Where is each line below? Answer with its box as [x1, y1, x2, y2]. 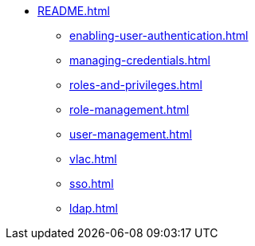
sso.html [69, 177, 114, 190]
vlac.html [69, 152, 117, 166]
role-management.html [69, 103, 190, 116]
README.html [37, 4, 110, 18]
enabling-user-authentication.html [69, 29, 249, 42]
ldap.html [69, 201, 118, 215]
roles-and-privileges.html [69, 78, 202, 92]
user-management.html [69, 127, 192, 141]
